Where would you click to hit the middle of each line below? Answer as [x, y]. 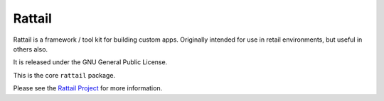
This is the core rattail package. [64, 75]
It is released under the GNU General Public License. [90, 62]
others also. [31, 49]
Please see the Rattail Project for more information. [88, 88]
